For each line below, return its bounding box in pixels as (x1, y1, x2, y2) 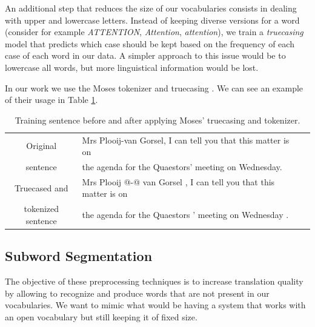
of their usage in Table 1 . (5, 93, 98, 106)
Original (26, 139, 57, 152)
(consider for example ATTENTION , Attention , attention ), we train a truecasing (5, 25, 303, 38)
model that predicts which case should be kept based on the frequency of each (5, 37, 294, 50)
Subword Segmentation (5, 246, 153, 265)
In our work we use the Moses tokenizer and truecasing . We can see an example (5, 81, 303, 94)
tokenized (24, 202, 59, 215)
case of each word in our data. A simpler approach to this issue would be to (5, 49, 286, 62)
